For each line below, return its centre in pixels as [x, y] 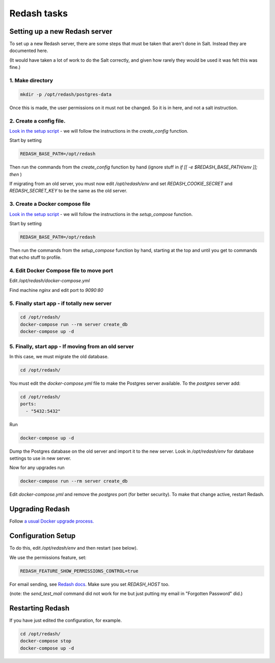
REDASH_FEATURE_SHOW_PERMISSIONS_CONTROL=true [79, 571]
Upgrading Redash [39, 509]
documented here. [29, 51]
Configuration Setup [43, 536]
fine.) [15, 67]
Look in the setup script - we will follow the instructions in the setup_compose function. [101, 214]
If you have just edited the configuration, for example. [66, 620]
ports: [28, 404]
